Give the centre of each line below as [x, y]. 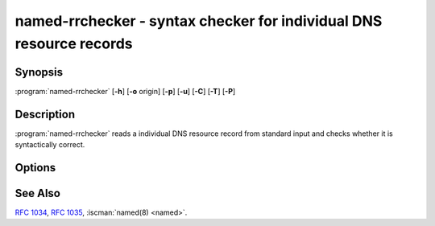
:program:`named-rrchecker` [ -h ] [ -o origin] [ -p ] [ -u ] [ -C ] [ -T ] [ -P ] [125, 91]
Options [35, 168]
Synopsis [39, 72]
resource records [74, 43]
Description [45, 114]
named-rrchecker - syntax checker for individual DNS [199, 21]
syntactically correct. [50, 145]
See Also [37, 193]
